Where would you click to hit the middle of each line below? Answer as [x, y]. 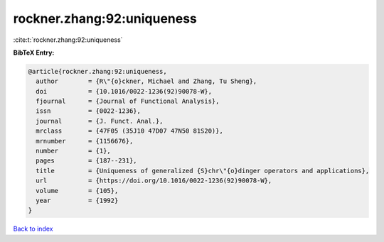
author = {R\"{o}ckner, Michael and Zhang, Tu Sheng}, [146, 81]
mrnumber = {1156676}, [85, 141]
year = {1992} [77, 200]
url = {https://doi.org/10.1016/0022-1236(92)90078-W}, [154, 181]
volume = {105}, [77, 191]
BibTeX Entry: [34, 53]
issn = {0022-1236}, [89, 111]
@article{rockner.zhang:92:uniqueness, [97, 71]
